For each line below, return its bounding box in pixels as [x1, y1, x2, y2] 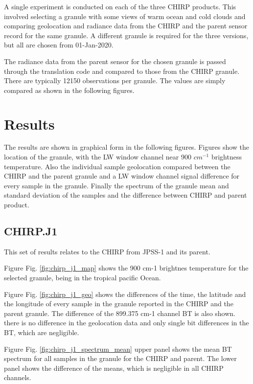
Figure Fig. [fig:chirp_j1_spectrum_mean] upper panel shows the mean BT [4, 343, 232, 354]
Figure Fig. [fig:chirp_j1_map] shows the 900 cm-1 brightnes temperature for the [4, 263, 249, 273]
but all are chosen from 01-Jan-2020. [4, 40, 114, 50]
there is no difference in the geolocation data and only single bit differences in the [4, 317, 249, 328]
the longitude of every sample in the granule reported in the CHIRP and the [4, 298, 233, 309]
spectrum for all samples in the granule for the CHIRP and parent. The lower [4, 353, 237, 363]
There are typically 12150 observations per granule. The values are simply [4, 75, 226, 86]
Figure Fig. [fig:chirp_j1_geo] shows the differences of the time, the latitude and [4, 289, 246, 299]
